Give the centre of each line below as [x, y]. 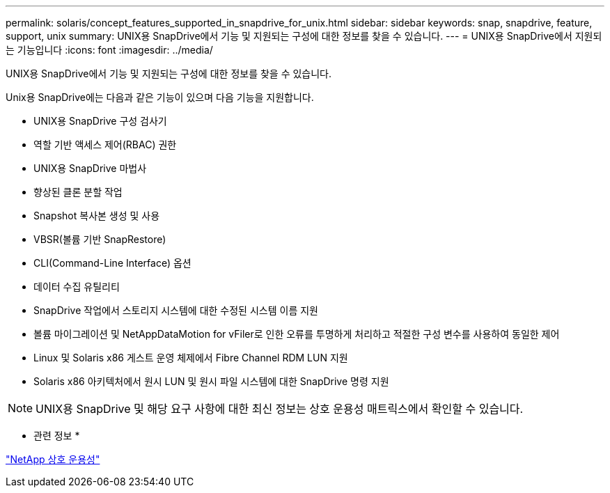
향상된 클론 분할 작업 [78, 192]
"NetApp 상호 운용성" [53, 459]
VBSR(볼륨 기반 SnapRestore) [100, 239]
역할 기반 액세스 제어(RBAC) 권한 [105, 144]
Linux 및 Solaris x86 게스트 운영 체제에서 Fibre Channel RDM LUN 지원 [191, 358]
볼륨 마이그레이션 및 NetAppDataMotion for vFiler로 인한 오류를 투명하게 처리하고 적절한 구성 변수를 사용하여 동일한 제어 [297, 334]
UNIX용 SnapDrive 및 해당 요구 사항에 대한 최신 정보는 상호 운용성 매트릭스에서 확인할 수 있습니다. [280, 409]
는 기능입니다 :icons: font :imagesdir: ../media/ [109, 50]
